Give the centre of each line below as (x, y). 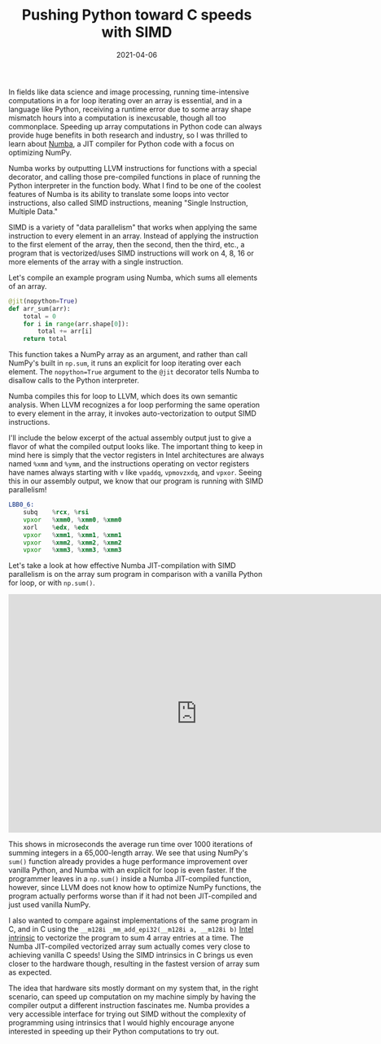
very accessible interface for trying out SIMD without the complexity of (127, 1014)
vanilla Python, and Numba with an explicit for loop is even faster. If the (127, 870)
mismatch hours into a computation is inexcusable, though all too (117, 118)
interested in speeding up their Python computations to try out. (114, 1032)
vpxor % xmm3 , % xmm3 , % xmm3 (72, 550)
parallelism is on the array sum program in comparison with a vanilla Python (136, 574)
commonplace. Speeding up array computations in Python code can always (135, 126)
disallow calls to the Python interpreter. (74, 381)
